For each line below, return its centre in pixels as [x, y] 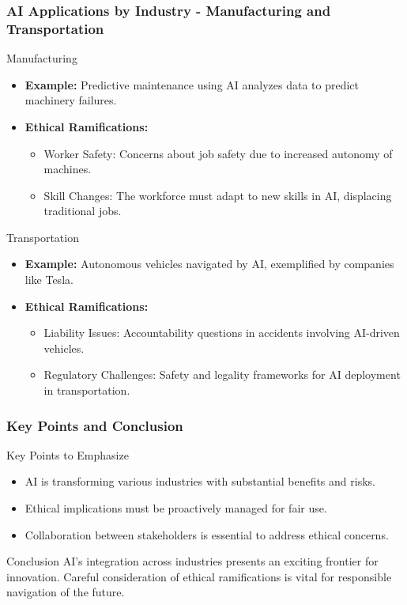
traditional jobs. [83, 211]
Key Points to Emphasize [68, 454]
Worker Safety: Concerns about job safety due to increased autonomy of [218, 153]
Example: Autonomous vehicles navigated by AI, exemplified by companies [209, 264]
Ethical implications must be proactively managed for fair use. [176, 508]
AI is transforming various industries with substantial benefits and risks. [200, 481]
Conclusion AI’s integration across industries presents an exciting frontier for [192, 561]
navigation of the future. [66, 592]
